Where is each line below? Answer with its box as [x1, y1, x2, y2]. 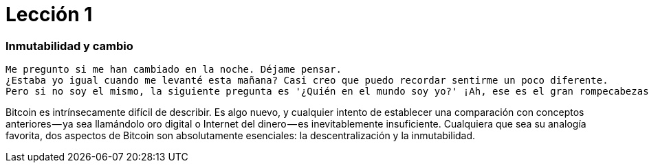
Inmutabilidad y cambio [5, 38, 133, 53]
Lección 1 [5, 3, 93, 26]
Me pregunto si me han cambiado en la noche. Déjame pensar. [5, 64, 342, 75]
